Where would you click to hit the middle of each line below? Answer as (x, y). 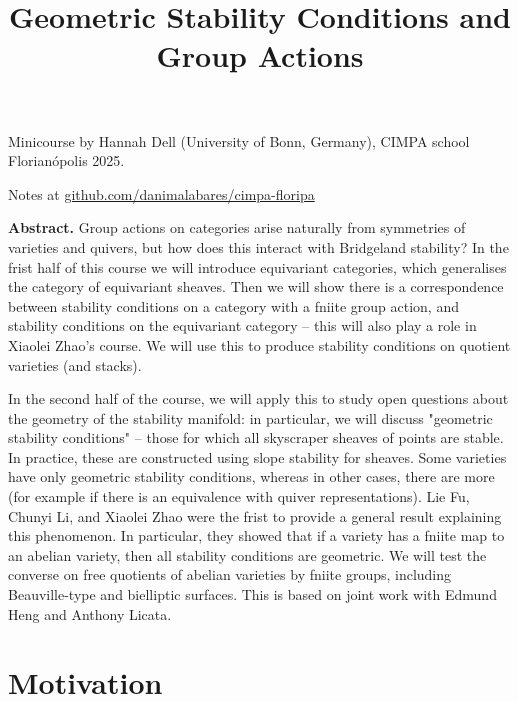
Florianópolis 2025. (66, 160)
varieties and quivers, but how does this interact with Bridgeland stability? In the (258, 246)
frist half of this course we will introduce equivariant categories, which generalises (257, 266)
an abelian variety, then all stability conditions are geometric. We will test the (247, 554)
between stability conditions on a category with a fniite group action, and (233, 305)
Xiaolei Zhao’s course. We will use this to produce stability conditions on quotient (259, 344)
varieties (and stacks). (75, 364)
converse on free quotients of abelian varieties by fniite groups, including (230, 574)
